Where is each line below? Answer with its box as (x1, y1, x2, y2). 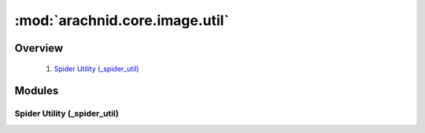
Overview (14, 41, 64, 55)
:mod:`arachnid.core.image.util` (14, 12, 230, 29)
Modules (14, 84, 59, 98)
